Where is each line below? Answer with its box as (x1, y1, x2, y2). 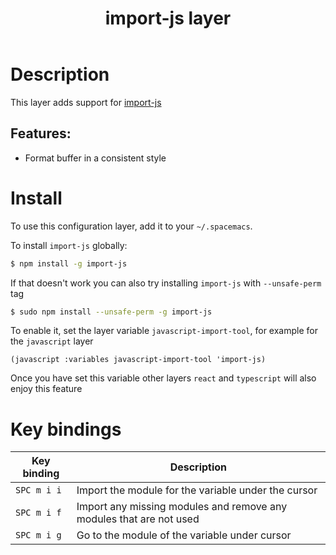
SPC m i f (15, 507, 62, 519)
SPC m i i (15, 485, 62, 496)
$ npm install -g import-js (10, 258, 128, 269)
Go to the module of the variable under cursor (76, 528, 292, 542)
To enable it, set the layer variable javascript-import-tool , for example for (10, 325, 318, 337)
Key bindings (10, 418, 122, 441)
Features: (10, 125, 72, 142)
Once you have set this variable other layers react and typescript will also (10, 372, 317, 384)
